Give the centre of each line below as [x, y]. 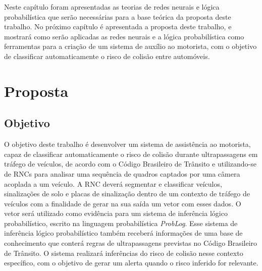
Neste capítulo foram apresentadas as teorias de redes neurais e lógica [112, 7]
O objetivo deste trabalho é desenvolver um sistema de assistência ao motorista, [127, 144]
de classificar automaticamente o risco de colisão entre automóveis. [107, 56]
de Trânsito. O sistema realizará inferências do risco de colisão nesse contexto [124, 253]
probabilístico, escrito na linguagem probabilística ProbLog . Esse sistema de [121, 223]
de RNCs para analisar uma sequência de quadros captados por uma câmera [122, 173]
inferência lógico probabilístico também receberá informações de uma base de [123, 233]
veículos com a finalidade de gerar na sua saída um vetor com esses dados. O [123, 203]
